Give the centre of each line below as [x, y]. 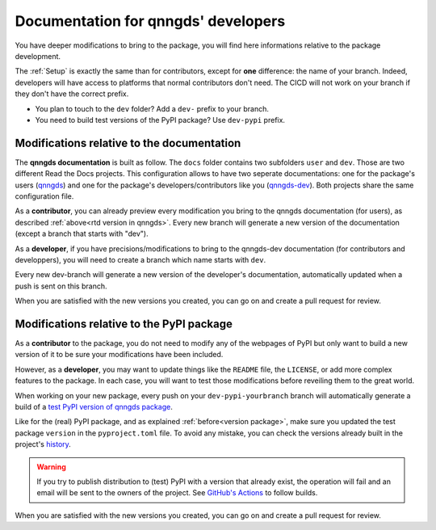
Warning [51, 467]
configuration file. [44, 196]
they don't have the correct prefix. [72, 94]
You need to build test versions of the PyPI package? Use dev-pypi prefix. [160, 120]
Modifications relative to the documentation [128, 143]
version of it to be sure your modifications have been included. [119, 355]
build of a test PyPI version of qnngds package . [94, 406]
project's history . [43, 444]
